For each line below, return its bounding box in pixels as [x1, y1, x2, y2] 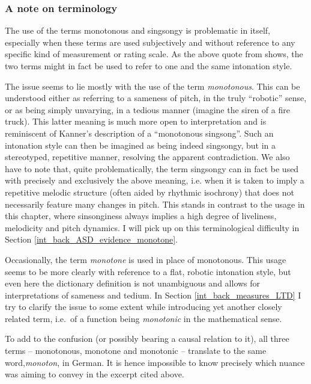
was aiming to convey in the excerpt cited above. [5, 368, 184, 380]
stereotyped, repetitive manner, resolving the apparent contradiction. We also [5, 150, 290, 163]
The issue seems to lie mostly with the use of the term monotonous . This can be [5, 79, 300, 92]
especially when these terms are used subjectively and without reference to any [5, 36, 295, 48]
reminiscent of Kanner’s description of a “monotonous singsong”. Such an [5, 126, 274, 139]
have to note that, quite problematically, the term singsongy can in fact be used [5, 162, 299, 175]
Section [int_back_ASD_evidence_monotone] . [5, 233, 178, 246]
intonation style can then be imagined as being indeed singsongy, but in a [5, 138, 276, 151]
